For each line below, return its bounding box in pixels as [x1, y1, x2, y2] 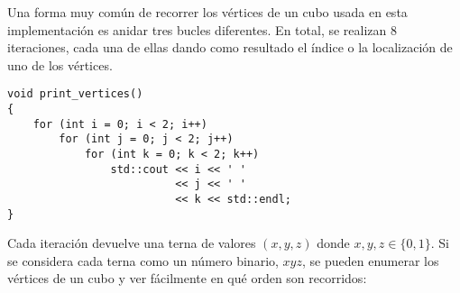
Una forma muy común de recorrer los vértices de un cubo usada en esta [7, 3, 408, 21]
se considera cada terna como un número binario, [7, 251, 279, 270]
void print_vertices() [7, 87, 143, 101]
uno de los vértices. [7, 55, 113, 74]
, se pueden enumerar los [301, 251, 439, 270]
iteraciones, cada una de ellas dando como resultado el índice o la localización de [7, 38, 453, 57]
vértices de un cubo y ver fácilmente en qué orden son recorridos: [7, 269, 367, 288]
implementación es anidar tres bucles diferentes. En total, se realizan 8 [7, 20, 397, 39]
